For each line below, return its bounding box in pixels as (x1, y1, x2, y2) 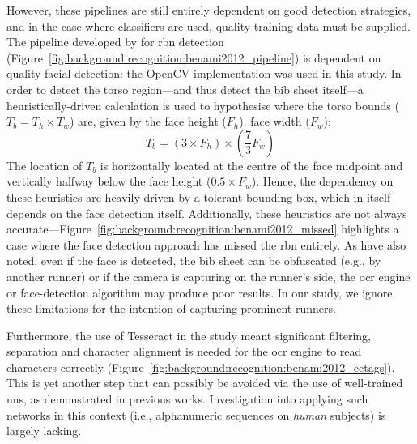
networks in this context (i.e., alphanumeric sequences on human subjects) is (6, 406, 386, 423)
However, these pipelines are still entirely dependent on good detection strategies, (6, 2, 411, 18)
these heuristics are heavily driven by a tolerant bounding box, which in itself (6, 188, 391, 205)
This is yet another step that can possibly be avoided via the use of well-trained (6, 374, 403, 391)
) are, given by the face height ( (70, 113, 227, 130)
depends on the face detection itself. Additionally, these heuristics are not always (6, 204, 407, 221)
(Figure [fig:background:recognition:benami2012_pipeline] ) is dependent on (6, 49, 381, 66)
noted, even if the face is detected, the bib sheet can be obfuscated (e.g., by (6, 252, 381, 269)
